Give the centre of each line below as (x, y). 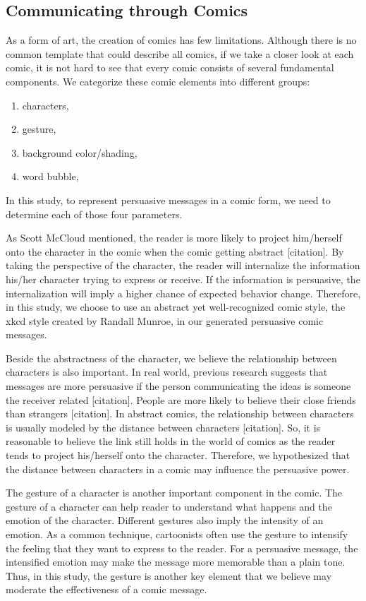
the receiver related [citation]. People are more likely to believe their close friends (181, 399)
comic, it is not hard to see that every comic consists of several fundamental (170, 67)
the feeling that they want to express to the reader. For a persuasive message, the (182, 548)
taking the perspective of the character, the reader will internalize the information (183, 265)
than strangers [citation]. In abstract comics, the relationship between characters (180, 413)
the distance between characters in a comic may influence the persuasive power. (178, 469)
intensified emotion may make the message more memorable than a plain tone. (176, 562)
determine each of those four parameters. (94, 214)
